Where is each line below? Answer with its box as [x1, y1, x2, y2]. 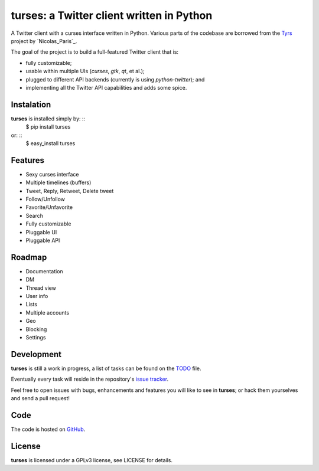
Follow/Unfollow [25, 195, 65, 203]
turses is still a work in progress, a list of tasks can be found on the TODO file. [11, 365, 201, 372]
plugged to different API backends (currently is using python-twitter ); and [25, 76, 205, 83]
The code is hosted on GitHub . [11, 426, 86, 433]
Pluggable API [25, 237, 60, 244]
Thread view [25, 284, 56, 292]
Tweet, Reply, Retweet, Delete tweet [25, 187, 114, 194]
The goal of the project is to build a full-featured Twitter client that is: [11, 48, 179, 55]
